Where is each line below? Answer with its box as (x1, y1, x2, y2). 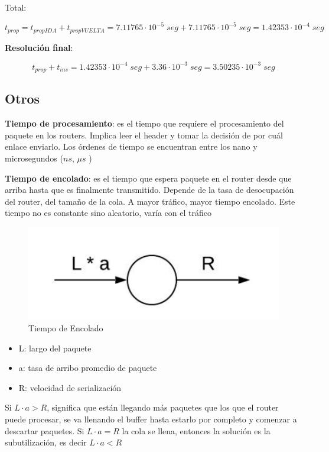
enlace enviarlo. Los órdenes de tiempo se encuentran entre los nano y (5, 140, 258, 153)
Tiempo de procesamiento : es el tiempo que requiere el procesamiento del (5, 117, 284, 130)
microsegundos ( (5, 152, 63, 164)
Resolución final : (5, 41, 73, 53)
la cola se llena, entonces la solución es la (122, 424, 271, 437)
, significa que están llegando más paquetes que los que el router (47, 401, 279, 414)
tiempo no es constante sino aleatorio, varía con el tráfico (5, 206, 211, 219)
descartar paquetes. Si (5, 424, 84, 437)
